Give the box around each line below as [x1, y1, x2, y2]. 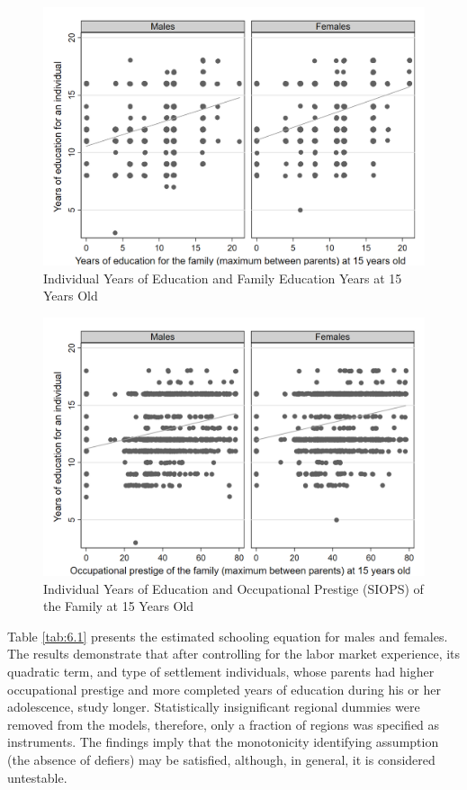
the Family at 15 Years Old [43, 597, 194, 615]
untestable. [7, 768, 67, 786]
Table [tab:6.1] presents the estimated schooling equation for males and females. [7, 626, 448, 645]
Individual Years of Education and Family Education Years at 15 [43, 268, 402, 287]
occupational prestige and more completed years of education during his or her [7, 679, 441, 698]
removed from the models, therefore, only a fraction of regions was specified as [7, 714, 440, 733]
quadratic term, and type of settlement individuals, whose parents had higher [7, 662, 435, 681]
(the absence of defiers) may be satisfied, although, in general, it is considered [7, 750, 436, 769]
